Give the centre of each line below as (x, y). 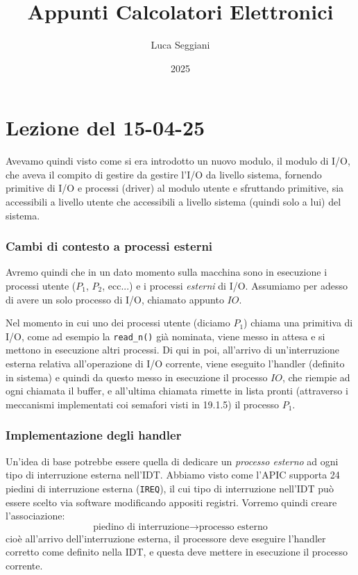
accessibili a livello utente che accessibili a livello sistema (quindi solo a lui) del (173, 202)
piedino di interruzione (141, 527)
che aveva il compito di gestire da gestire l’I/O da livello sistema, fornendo (164, 174)
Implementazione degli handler (94, 435)
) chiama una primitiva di (298, 323)
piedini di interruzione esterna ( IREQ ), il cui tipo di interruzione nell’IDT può (170, 488)
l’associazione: (35, 516)
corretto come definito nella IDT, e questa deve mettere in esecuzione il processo (177, 552)
